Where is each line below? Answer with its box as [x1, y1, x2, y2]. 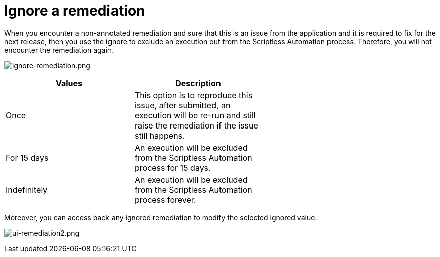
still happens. [135, 130, 185, 141]
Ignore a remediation [4, 2, 145, 19]
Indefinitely [6, 184, 48, 195]
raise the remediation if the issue [135, 120, 258, 131]
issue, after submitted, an [135, 100, 231, 110]
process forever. [135, 194, 196, 205]
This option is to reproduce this [135, 90, 253, 100]
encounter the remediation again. [4, 45, 114, 54]
